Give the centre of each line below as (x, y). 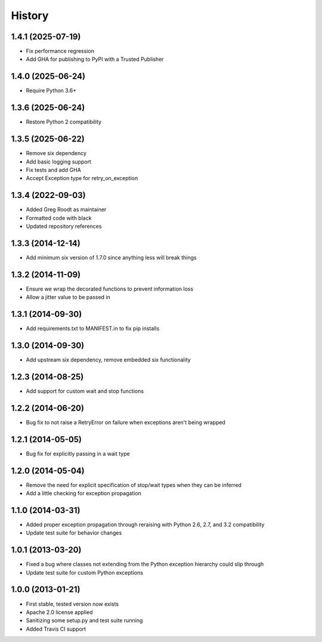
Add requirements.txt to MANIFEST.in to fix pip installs (93, 329)
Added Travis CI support (56, 629)
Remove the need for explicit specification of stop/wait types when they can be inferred (134, 485)
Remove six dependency (56, 153)
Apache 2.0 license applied (59, 612)
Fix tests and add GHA (54, 169)
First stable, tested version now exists (72, 604)
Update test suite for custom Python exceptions (84, 572)
